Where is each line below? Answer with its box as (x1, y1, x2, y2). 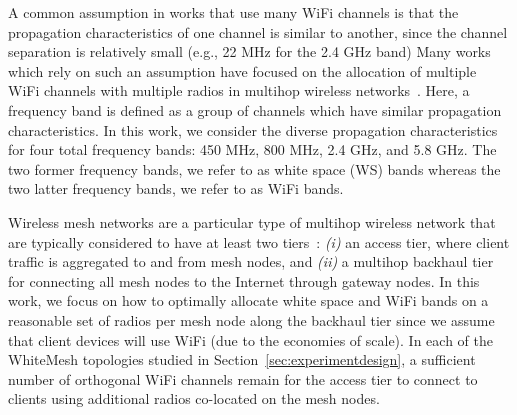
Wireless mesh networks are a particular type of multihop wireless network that (8, 211, 496, 232)
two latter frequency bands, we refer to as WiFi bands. (8, 178, 344, 199)
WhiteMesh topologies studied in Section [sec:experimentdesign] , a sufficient (8, 349, 476, 370)
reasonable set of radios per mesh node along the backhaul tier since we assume (8, 309, 495, 330)
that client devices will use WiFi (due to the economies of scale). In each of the (8, 329, 493, 350)
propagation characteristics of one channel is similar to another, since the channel (8, 21, 508, 42)
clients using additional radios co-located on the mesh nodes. (8, 388, 380, 409)
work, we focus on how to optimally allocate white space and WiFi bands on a (8, 290, 489, 311)
